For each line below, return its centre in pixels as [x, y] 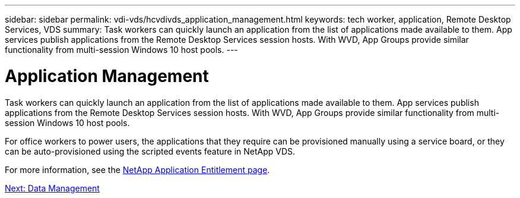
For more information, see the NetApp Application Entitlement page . [137, 169]
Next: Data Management [52, 188]
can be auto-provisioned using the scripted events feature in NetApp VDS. [150, 151]
